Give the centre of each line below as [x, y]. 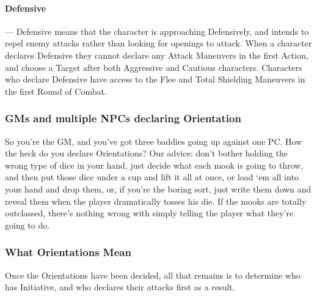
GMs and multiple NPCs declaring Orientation [123, 118]
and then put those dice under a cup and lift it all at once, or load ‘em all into [152, 177]
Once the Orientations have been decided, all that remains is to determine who [153, 275]
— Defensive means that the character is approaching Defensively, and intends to [157, 31]
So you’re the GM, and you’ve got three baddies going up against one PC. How [154, 141]
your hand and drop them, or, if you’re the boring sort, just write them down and [158, 189]
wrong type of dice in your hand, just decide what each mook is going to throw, [154, 165]
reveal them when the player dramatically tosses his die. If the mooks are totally [156, 201]
